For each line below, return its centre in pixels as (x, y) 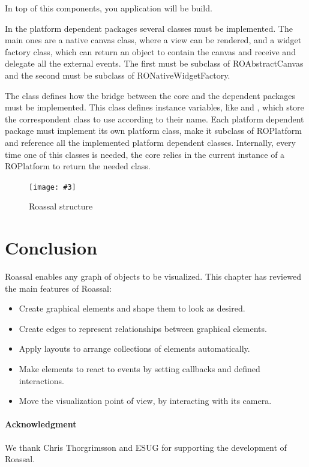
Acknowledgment (41, 424)
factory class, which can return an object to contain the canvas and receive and (150, 51)
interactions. (41, 380)
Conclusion (51, 248)
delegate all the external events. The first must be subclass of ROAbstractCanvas (154, 63)
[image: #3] (52, 187)
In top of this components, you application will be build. (109, 8)
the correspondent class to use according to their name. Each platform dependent (154, 119)
